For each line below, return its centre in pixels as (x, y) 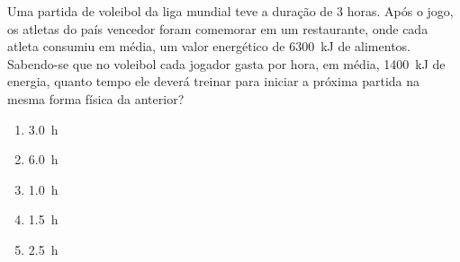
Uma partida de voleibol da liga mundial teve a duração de (170, 11)
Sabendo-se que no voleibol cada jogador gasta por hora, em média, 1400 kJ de (226, 63)
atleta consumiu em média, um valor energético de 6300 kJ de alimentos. (209, 46)
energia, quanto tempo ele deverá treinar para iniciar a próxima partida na (214, 81)
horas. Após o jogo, (400, 11)
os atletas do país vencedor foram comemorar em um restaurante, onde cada (218, 28)
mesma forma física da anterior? (96, 98)
